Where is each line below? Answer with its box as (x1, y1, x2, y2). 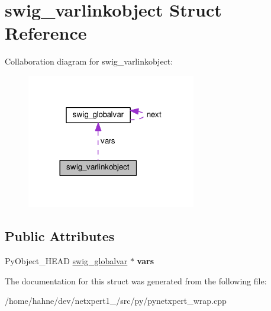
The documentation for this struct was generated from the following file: (5, 274, 267, 287)
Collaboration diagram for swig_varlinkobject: (5, 55, 173, 68)
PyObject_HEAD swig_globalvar (5, 255, 128, 267)
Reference (5, 21, 87, 45)
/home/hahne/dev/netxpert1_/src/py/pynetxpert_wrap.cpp (5, 294, 227, 307)
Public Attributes (5, 227, 115, 245)
